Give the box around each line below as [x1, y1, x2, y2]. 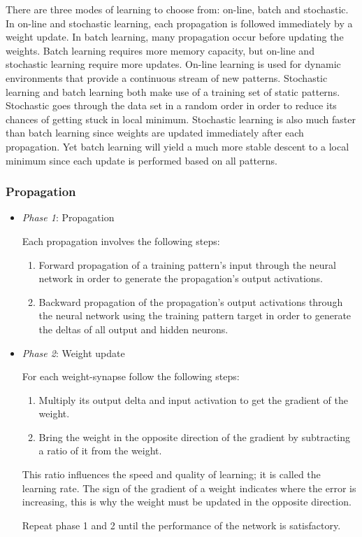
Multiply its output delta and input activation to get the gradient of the [38, 392, 348, 407]
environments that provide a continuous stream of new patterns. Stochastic [6, 70, 328, 85]
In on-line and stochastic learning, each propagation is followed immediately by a [6, 15, 353, 30]
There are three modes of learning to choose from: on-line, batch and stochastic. [6, 2, 349, 16]
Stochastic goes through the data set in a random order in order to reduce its [6, 98, 337, 113]
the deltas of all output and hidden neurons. [38, 321, 229, 336]
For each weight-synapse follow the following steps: [22, 369, 240, 384]
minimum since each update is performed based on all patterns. [6, 153, 277, 167]
